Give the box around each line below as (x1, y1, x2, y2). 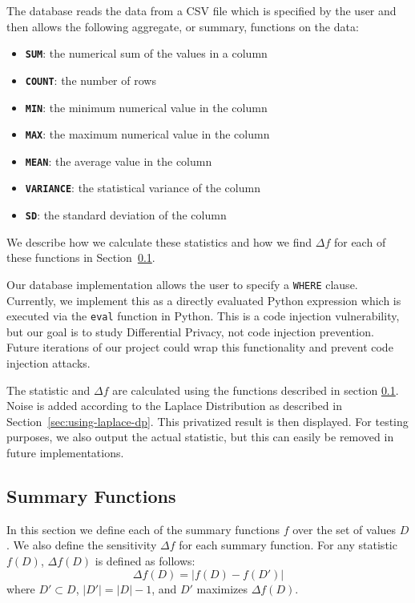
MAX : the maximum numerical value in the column (25, 126, 270, 143)
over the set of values (292, 521, 397, 537)
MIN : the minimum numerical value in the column (25, 98, 268, 115)
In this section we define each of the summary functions (6, 521, 280, 537)
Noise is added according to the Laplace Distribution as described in (6, 397, 342, 414)
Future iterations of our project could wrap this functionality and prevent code (6, 339, 393, 356)
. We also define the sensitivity (6, 537, 157, 553)
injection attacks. (6, 355, 91, 372)
